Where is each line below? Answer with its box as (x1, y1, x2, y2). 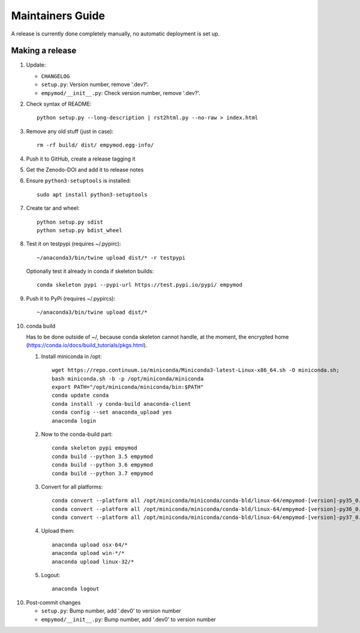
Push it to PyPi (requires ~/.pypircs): (26, 295, 116, 302)
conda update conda (52, 392, 109, 399)
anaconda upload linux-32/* (52, 558, 134, 565)
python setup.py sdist (37, 218, 104, 225)
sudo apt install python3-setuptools (37, 191, 148, 198)
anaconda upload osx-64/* (52, 541, 128, 548)
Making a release (11, 46, 77, 56)
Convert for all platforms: (41, 483, 103, 490)
